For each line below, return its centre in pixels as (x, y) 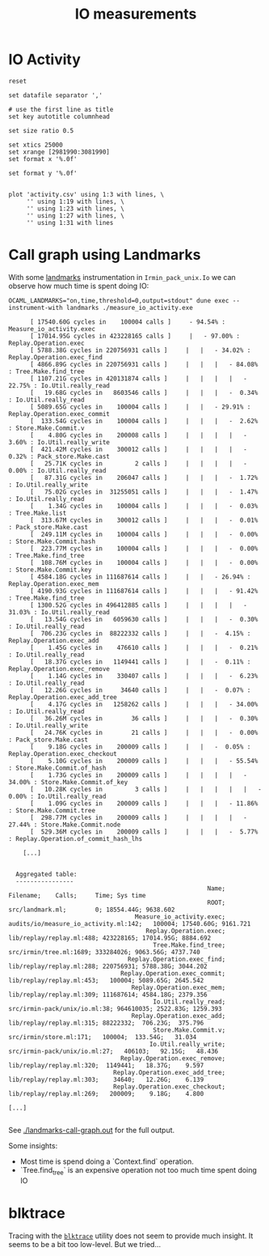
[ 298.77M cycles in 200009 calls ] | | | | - (139, 817)
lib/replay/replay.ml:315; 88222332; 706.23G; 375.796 (106, 1023)
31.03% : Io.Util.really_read (59, 612)
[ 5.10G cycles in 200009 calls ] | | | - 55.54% (144, 761)
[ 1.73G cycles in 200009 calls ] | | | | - (139, 775)
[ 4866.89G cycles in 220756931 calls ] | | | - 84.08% (144, 364)
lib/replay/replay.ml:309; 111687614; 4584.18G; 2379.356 (108, 995)
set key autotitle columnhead (59, 117)
